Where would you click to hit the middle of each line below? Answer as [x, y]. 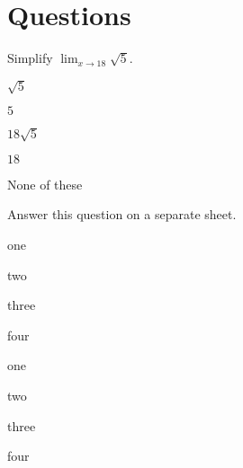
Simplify [30, 58]
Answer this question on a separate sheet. [122, 214]
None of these [45, 184]
